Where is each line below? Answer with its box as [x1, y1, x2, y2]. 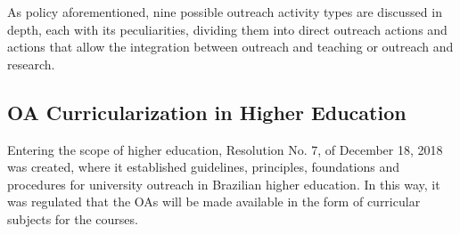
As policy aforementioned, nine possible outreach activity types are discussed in [7, 3, 442, 20]
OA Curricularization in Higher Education [7, 98, 407, 125]
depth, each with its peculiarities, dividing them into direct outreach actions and [7, 20, 448, 38]
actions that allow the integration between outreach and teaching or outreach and [7, 37, 454, 56]
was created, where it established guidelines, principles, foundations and [7, 157, 400, 176]
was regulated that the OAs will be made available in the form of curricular [7, 192, 421, 211]
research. [7, 54, 55, 73]
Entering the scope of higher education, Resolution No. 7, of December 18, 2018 [7, 140, 443, 158]
